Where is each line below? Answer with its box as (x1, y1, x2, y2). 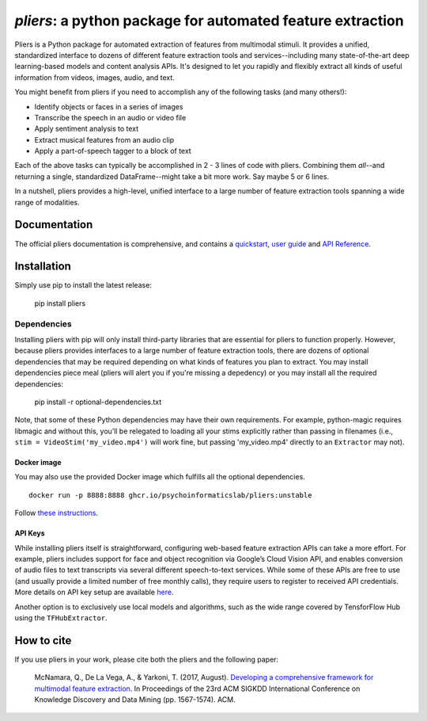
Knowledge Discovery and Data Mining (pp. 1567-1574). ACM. (34, 695, 236, 704)
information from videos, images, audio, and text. (14, 72, 176, 82)
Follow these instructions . (14, 508, 99, 518)
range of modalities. (14, 197, 81, 207)
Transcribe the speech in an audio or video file (34, 113, 187, 122)
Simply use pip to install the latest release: (14, 280, 152, 290)
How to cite (14, 634, 72, 647)
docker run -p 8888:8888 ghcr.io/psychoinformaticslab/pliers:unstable (28, 490, 312, 499)
